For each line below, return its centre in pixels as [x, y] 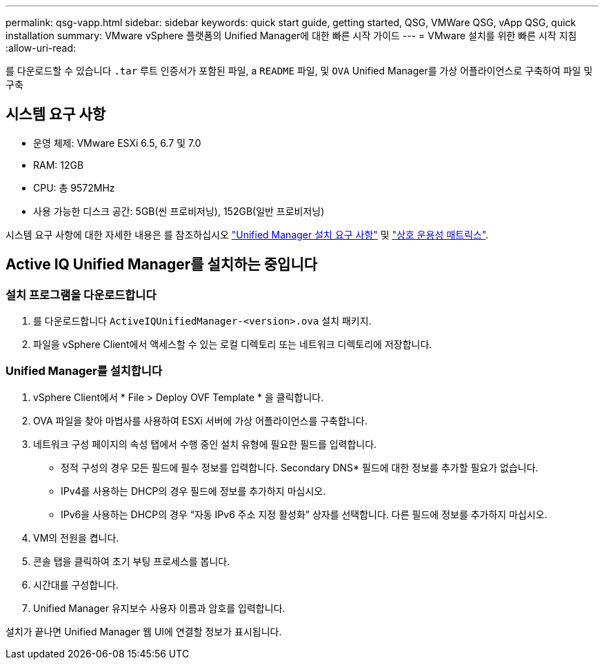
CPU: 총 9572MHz [74, 187]
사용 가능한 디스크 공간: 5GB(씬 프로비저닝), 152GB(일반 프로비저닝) [179, 211]
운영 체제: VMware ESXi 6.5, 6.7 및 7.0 [117, 143]
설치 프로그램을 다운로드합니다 [81, 295]
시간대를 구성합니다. [76, 584]
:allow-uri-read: [41, 48]
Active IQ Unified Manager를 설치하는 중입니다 [162, 265]
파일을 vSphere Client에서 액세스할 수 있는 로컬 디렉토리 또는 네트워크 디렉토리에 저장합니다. [233, 345]
